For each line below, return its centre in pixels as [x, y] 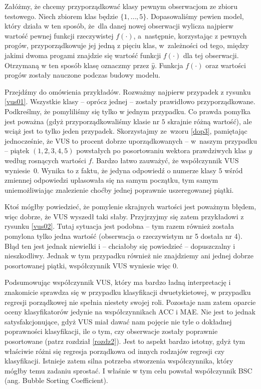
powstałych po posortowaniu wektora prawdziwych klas [161, 150]
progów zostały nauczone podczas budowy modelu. [82, 75]
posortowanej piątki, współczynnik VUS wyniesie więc [88, 265]
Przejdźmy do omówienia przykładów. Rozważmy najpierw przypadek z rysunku [128, 91]
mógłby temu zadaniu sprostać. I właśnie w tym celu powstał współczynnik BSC [128, 370]
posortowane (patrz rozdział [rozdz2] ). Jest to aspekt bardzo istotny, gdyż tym [125, 341]
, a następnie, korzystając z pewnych [190, 35]
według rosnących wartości [45, 160]
